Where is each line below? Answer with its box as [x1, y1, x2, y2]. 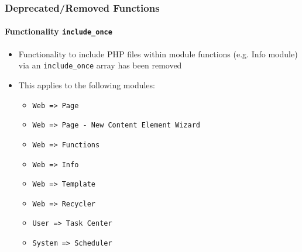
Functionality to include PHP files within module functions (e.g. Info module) [18, 47, 298, 60]
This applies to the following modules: [18, 78, 155, 91]
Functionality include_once [5, 25, 112, 37]
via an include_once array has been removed [18, 59, 182, 71]
